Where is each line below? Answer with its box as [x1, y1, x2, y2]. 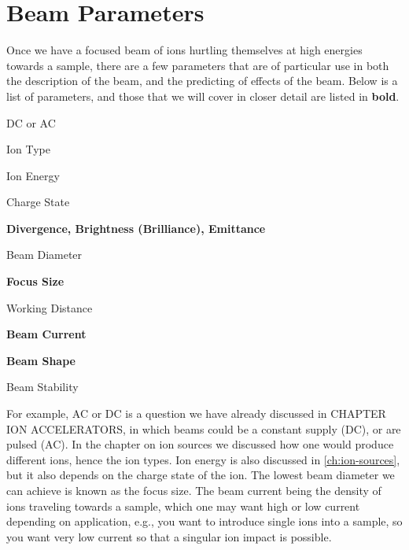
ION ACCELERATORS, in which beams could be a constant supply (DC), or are [6, 420, 401, 437]
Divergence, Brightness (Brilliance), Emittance [6, 220, 266, 236]
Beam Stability [6, 378, 79, 395]
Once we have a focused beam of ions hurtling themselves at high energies [6, 42, 363, 58]
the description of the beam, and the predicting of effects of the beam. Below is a [6, 72, 398, 89]
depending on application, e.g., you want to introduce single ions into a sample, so [6, 513, 403, 530]
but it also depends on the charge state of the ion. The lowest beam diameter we [6, 467, 395, 483]
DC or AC [6, 114, 56, 131]
